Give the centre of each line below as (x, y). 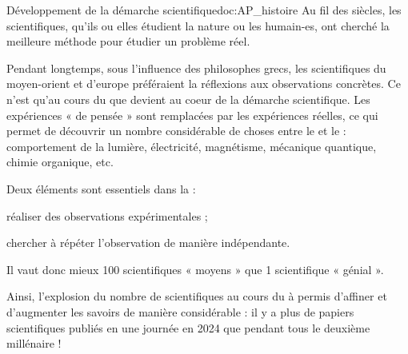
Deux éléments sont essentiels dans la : (101, 188)
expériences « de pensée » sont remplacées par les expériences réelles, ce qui (192, 115)
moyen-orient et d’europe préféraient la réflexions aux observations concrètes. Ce (204, 84)
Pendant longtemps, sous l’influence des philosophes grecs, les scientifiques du (196, 68)
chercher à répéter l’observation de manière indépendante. (148, 243)
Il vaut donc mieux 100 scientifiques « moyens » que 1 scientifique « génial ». (195, 269)
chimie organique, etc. (60, 162)
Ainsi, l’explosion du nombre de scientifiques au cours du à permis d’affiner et (197, 296)
